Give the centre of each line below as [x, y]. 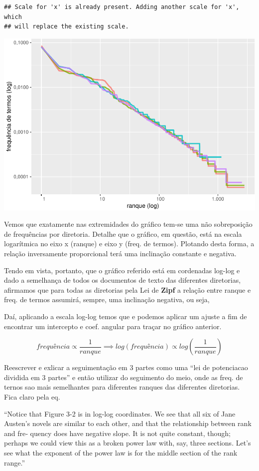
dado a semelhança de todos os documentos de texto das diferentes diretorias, [123, 280]
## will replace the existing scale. [66, 27]
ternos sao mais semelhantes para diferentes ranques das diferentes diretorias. [122, 387]
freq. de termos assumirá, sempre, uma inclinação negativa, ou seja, [107, 299]
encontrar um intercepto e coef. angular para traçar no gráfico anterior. [113, 326]
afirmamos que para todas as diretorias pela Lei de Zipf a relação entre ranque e [128, 289]
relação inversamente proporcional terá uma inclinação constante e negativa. [120, 253]
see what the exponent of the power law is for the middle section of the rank [121, 452]
